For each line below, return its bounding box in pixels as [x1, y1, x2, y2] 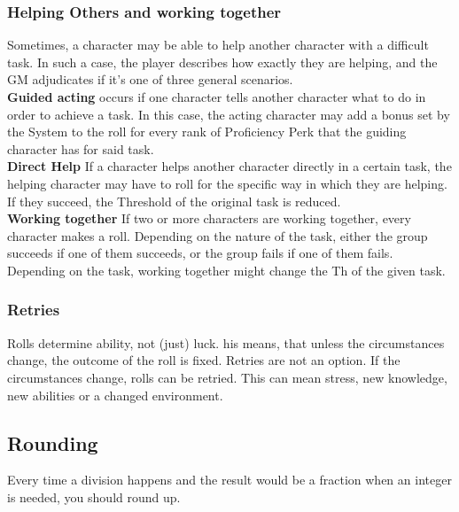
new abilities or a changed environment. [7, 385, 223, 404]
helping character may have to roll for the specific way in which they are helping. [7, 174, 447, 192]
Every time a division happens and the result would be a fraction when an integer [7, 470, 452, 489]
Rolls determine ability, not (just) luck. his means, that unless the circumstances [7, 333, 445, 352]
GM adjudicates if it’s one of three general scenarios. [7, 70, 293, 89]
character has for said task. [7, 139, 154, 158]
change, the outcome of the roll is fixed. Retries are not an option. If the [7, 351, 401, 369]
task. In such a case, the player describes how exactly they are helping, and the [7, 52, 438, 71]
